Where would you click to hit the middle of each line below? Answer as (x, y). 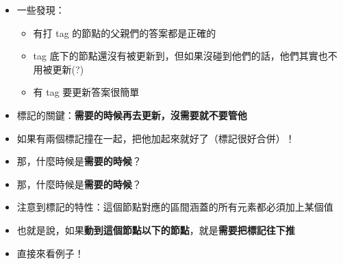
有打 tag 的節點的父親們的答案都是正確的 (125, 32)
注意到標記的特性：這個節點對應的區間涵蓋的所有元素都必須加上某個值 (175, 207)
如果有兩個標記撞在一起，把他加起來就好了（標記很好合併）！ (156, 138)
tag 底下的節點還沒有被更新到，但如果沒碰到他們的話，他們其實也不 (185, 56)
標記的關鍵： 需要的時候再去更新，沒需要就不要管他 (132, 115)
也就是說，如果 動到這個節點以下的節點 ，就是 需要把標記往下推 (156, 229)
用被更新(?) (59, 69)
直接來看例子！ (50, 253)
